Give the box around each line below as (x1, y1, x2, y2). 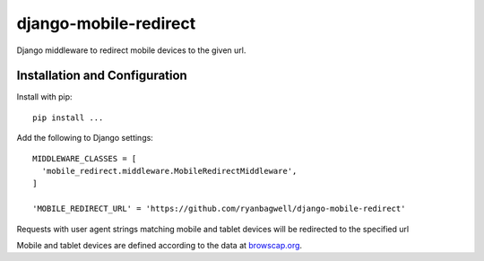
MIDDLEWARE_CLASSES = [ (32, 153, 137, 163)
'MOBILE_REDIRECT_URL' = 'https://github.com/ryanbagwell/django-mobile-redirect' (32, 204, 406, 214)
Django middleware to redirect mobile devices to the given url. (16, 45, 246, 56)
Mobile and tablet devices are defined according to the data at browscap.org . (16, 239, 303, 250)
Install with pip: (16, 91, 73, 102)
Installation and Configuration (16, 68, 187, 83)
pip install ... (32, 112, 104, 123)
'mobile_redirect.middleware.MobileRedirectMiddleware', (41, 166, 298, 177)
